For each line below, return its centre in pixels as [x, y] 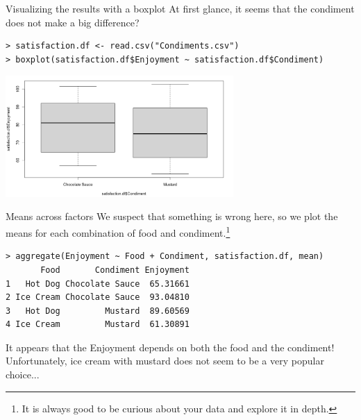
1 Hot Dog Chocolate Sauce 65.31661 [98, 284]
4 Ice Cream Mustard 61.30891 [98, 325]
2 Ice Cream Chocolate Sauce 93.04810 [98, 297]
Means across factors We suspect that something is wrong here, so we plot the [172, 216]
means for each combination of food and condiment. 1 [118, 232]
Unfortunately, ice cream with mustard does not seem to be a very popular [165, 361]
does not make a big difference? [73, 22]
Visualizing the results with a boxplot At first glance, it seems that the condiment [180, 8]
